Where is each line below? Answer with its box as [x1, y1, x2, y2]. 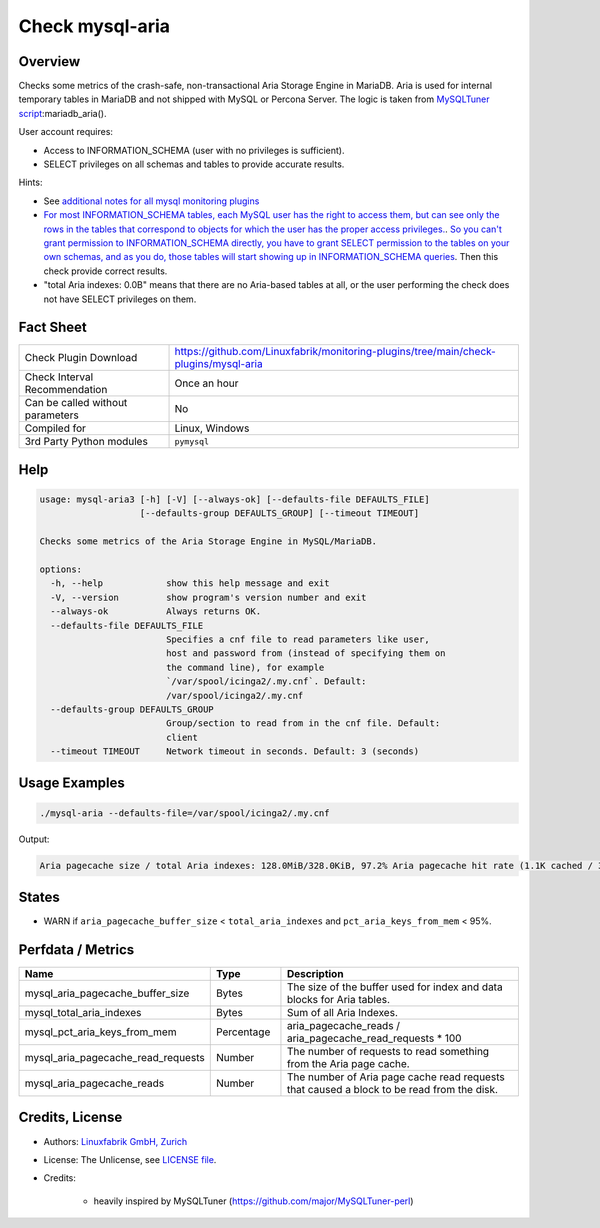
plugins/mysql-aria [174, 357, 264, 371]
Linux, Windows [174, 421, 250, 435]
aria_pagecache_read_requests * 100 [286, 1031, 462, 1045]
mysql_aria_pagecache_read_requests [24, 1051, 205, 1065]
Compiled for [24, 421, 87, 435]
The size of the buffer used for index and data [286, 980, 504, 994]
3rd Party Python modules [24, 435, 149, 449]
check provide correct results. [43, 265, 168, 277]
